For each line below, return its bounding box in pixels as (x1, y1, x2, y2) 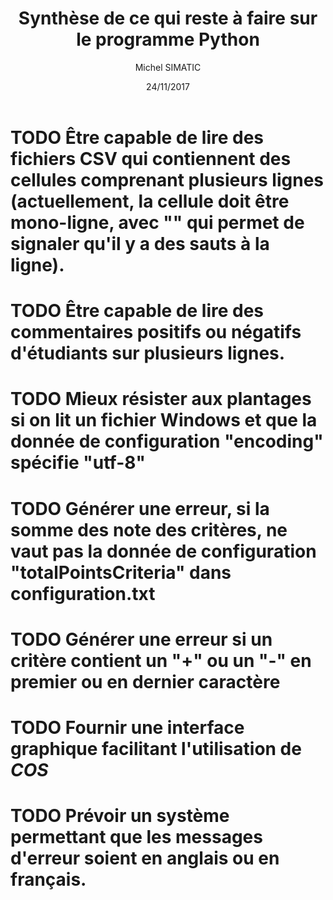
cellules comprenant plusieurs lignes (10, 168, 325, 191)
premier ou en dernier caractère (10, 670, 281, 693)
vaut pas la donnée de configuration (10, 540, 317, 562)
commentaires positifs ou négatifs (10, 321, 302, 344)
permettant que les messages (10, 826, 263, 849)
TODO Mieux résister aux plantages (10, 388, 312, 411)
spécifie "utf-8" (10, 452, 146, 474)
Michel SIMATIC (134, 61, 202, 73)
